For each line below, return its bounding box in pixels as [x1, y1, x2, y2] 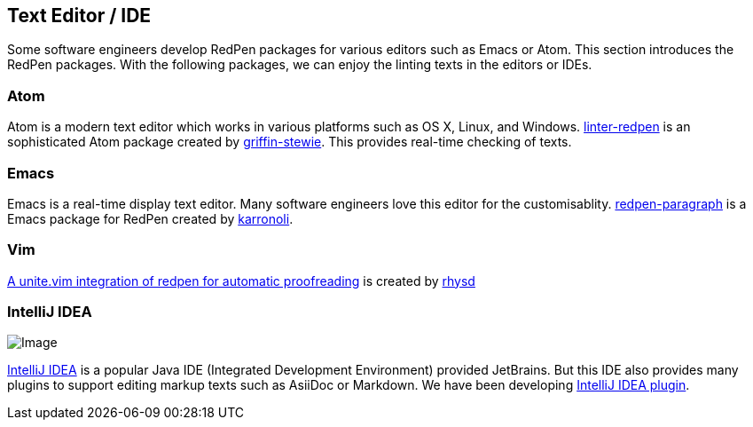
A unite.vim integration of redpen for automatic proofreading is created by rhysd [7, 273, 475, 289]
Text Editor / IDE [7, 4, 152, 27]
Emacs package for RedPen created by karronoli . [7, 210, 294, 226]
